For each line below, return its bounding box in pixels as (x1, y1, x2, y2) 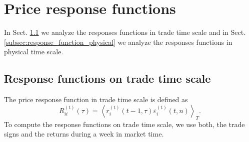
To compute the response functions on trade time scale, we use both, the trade (4, 119, 245, 129)
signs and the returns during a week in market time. (4, 129, 164, 139)
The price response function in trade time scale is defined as (4, 94, 188, 105)
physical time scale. (4, 46, 63, 57)
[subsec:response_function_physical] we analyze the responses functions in (4, 36, 232, 47)
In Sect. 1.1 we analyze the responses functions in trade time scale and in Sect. (4, 27, 246, 37)
